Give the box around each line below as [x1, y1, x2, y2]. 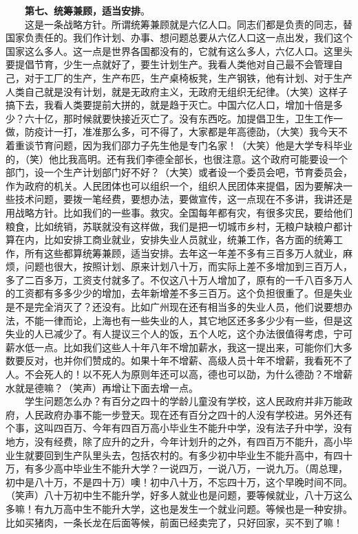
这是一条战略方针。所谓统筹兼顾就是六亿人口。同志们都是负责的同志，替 [24, 16, 352, 31]
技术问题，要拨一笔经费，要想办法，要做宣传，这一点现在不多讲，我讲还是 [14, 192, 352, 206]
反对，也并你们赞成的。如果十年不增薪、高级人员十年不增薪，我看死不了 [24, 353, 352, 368]
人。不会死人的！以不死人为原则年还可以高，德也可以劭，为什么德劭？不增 [6, 367, 343, 381]
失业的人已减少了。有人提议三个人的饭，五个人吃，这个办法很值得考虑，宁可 [6, 326, 352, 341]
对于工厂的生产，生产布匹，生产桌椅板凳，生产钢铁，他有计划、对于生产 [24, 70, 352, 85]
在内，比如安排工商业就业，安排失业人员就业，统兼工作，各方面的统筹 [14, 232, 333, 247]
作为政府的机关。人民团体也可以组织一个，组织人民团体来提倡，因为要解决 [6, 178, 343, 192]
